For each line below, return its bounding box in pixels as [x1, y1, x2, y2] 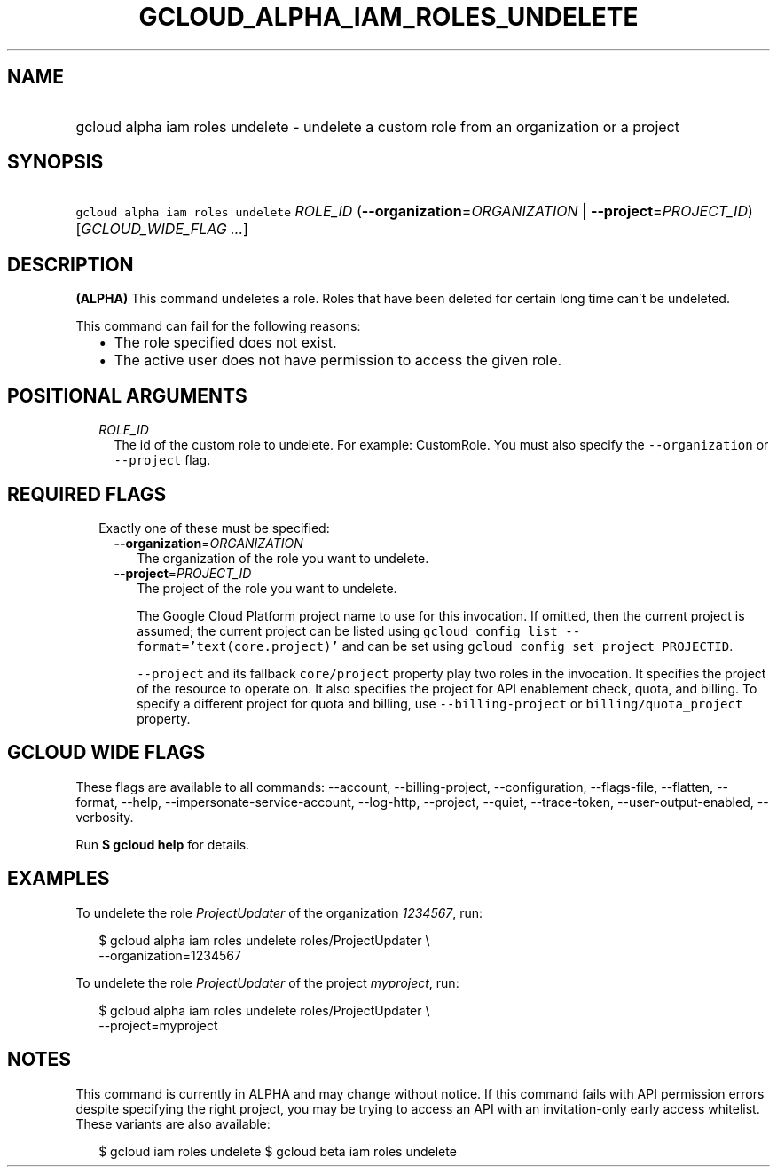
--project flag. [114, 452, 211, 468]
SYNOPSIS [7, 151, 104, 174]
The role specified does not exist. [114, 333, 337, 352]
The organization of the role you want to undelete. [137, 550, 429, 566]
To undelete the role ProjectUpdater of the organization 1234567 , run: [75, 904, 483, 920]
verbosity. [75, 809, 134, 825]
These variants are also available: [75, 1115, 271, 1131]
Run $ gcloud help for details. [75, 836, 250, 852]
